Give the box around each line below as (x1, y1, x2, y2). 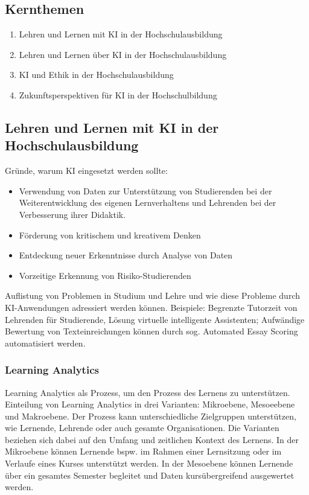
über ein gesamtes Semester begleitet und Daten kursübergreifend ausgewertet (5, 468, 295, 481)
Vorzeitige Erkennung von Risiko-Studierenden (19, 269, 191, 281)
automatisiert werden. (5, 336, 86, 349)
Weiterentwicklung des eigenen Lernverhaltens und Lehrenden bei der (19, 196, 276, 209)
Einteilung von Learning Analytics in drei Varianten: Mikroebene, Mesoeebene (5, 398, 295, 410)
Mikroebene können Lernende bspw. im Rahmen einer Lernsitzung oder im (5, 445, 282, 458)
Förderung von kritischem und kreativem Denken (19, 228, 201, 241)
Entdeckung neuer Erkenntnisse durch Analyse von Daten (19, 249, 233, 261)
